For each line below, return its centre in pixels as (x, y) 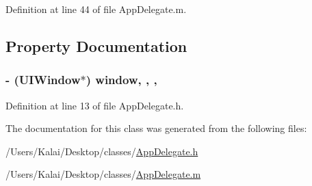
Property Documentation (96, 45)
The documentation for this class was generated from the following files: (156, 128)
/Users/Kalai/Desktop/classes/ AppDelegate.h (102, 151)
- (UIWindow (43, 80)
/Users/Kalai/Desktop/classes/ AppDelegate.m (103, 174)
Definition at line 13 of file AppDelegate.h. (95, 105)
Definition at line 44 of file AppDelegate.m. (96, 9)
